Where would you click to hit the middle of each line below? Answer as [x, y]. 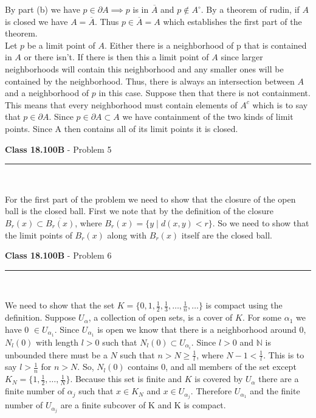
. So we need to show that [261, 222]
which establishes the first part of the [232, 21]
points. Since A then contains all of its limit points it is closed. [122, 128]
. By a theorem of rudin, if [250, 9]
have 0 [17, 329]
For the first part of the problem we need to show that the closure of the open [150, 199]
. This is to [284, 354]
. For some [262, 317]
